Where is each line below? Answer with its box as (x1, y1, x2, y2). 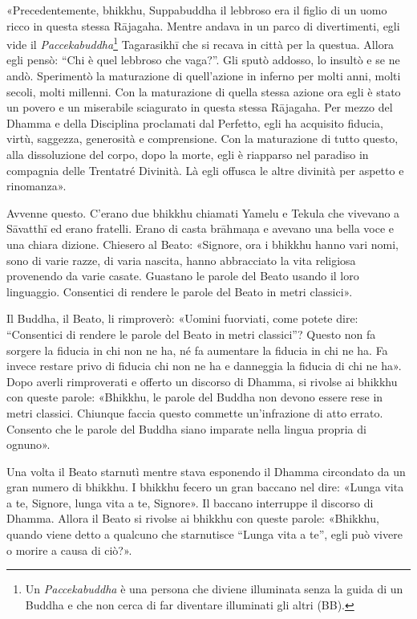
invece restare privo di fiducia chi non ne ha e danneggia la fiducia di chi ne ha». (6, 357, 402, 374)
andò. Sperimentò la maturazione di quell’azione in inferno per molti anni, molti (6, 67, 401, 84)
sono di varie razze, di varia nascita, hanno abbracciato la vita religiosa (6, 251, 356, 268)
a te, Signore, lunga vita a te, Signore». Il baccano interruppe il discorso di (6, 494, 374, 511)
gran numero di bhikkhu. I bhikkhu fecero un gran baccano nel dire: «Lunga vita (6, 479, 404, 495)
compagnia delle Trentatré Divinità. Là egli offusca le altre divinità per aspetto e (6, 161, 404, 178)
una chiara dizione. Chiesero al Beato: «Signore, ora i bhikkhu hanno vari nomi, (6, 235, 399, 252)
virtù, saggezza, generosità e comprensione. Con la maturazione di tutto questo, (6, 130, 399, 147)
